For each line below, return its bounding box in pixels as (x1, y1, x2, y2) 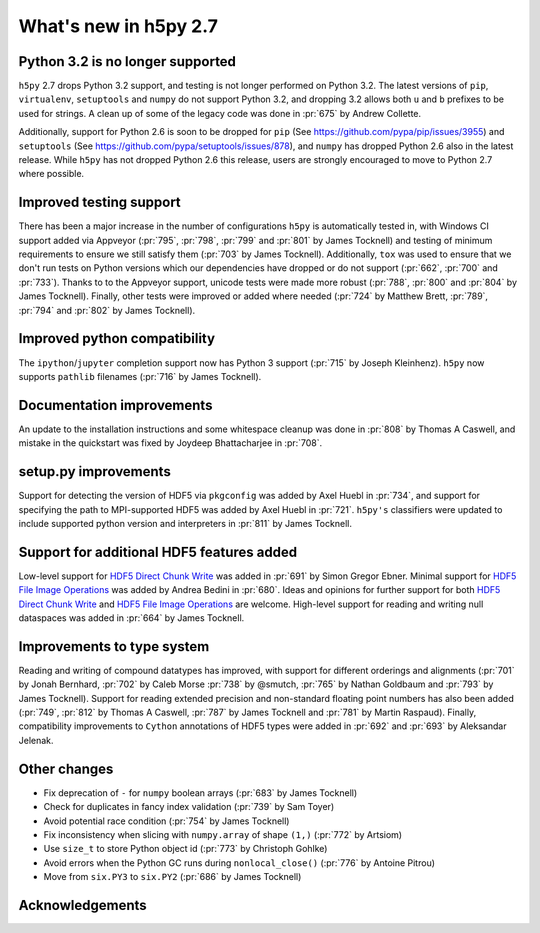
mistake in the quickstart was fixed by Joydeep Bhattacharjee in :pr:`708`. (18, 437, 323, 449)
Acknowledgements (18, 896, 147, 914)
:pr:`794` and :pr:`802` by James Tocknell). (18, 304, 196, 316)
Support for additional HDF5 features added (18, 543, 298, 560)
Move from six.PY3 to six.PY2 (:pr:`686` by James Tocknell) (43, 871, 302, 883)
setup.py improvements (18, 463, 172, 480)
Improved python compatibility (18, 330, 215, 347)
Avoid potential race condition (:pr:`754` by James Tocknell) (43, 815, 290, 827)
